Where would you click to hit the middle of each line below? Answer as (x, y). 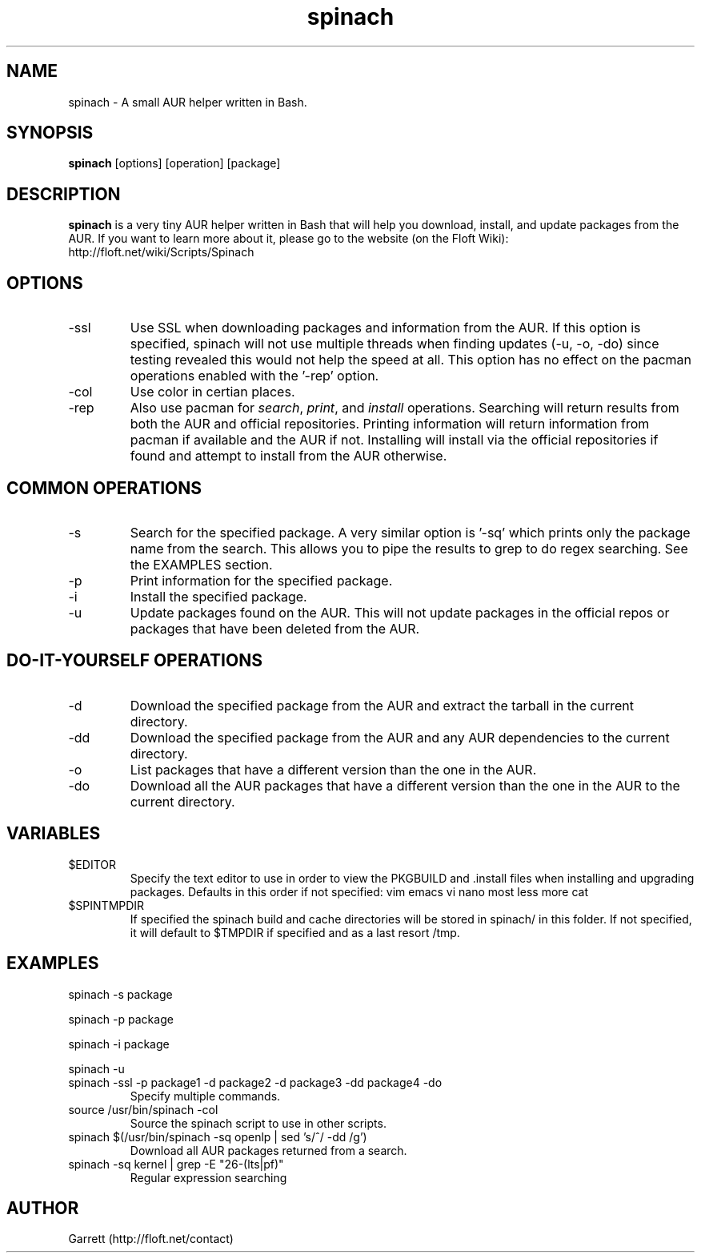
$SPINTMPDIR (106, 905)
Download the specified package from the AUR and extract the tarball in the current (382, 705)
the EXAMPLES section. (201, 564)
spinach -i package (119, 1044)
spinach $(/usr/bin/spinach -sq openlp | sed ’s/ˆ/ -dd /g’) (218, 1136)
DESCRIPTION (64, 194)
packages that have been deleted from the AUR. (275, 628)
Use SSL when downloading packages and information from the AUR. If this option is (385, 328)
